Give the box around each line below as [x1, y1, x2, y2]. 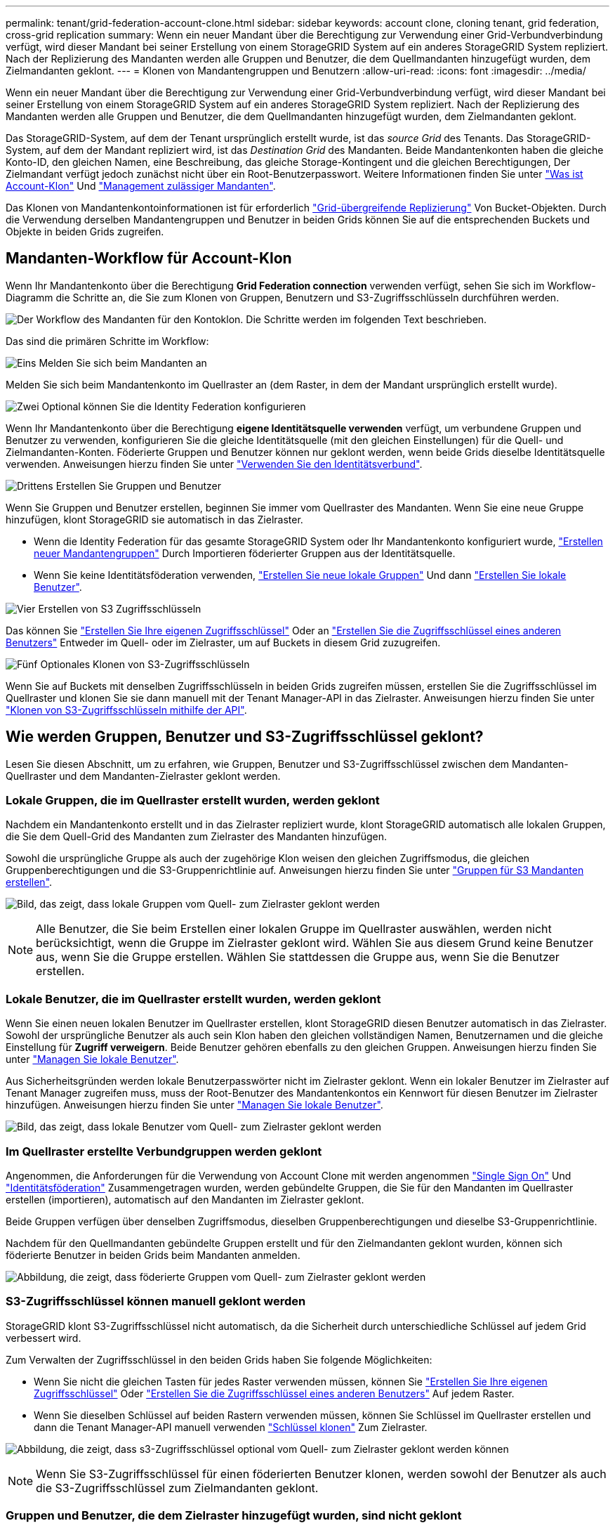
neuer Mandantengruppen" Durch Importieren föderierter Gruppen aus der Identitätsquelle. [34, 547, 456, 559]
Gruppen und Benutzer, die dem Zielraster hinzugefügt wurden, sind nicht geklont [6, 1508, 462, 1523]
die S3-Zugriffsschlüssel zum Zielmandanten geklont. [36, 1480, 319, 1495]
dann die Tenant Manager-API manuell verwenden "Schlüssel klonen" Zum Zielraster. [34, 1421, 428, 1433]
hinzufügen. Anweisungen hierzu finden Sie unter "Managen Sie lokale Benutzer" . [6, 1099, 383, 1111]
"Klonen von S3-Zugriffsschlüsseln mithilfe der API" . [6, 703, 247, 716]
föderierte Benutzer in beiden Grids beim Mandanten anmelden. [6, 1248, 300, 1261]
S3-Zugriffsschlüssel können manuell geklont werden [6, 1294, 306, 1309]
